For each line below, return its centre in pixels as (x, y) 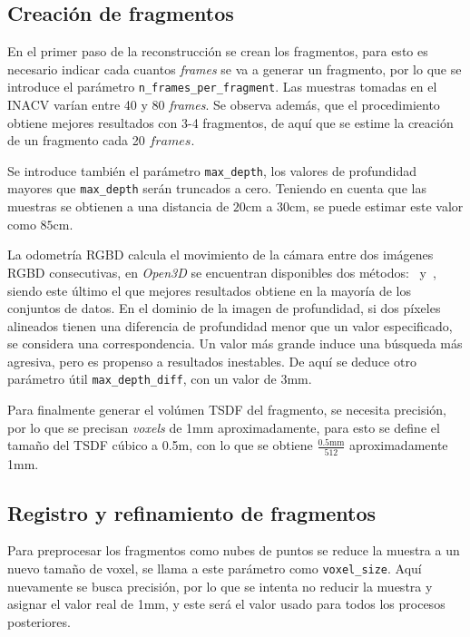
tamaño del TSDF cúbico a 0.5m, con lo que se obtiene (160, 445)
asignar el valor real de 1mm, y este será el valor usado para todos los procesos (226, 604)
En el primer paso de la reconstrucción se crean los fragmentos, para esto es (218, 51)
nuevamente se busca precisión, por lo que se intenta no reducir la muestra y (220, 586)
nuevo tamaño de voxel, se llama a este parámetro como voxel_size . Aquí (215, 568)
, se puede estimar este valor (384, 206)
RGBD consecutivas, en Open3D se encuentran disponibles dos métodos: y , (222, 272)
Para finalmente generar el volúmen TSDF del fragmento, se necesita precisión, (227, 410)
